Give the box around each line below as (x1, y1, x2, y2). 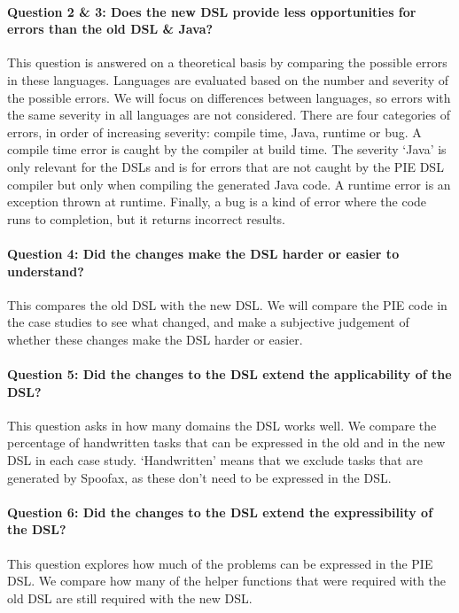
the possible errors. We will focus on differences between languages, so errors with (7, 88, 451, 106)
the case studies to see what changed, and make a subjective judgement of (7, 313, 409, 331)
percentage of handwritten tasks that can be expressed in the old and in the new (7, 433, 446, 452)
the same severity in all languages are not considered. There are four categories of (7, 105, 450, 124)
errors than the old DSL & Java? (7, 19, 214, 38)
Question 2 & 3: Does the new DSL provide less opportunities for (7, 2, 416, 20)
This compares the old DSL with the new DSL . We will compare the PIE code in (7, 295, 447, 314)
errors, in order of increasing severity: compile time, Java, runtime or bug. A (7, 122, 422, 141)
